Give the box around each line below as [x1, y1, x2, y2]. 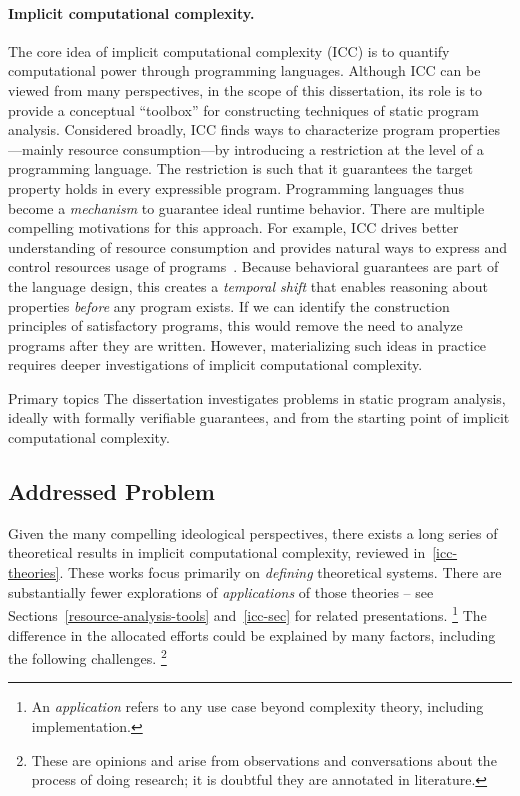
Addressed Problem [8, 476, 215, 507]
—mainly [8, 138, 64, 159]
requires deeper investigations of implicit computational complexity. [8, 354, 423, 375]
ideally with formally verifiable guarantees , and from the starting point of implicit [8, 407, 510, 428]
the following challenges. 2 [8, 645, 167, 668]
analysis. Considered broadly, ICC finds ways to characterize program [8, 119, 435, 140]
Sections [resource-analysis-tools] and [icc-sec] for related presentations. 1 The [8, 602, 487, 625]
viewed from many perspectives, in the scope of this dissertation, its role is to [8, 79, 483, 100]
